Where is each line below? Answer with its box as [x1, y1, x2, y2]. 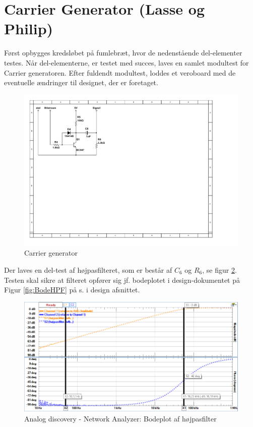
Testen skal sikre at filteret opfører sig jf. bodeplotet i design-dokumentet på [4, 274, 240, 285]
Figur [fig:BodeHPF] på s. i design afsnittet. [4, 284, 140, 295]
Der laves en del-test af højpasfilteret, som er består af [4, 264, 172, 275]
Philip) [4, 18, 53, 39]
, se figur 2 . [202, 264, 237, 275]
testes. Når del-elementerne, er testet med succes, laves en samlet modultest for [4, 57, 249, 68]
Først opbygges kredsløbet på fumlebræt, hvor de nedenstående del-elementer [4, 47, 242, 58]
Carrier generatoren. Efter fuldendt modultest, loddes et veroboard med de [4, 67, 236, 78]
